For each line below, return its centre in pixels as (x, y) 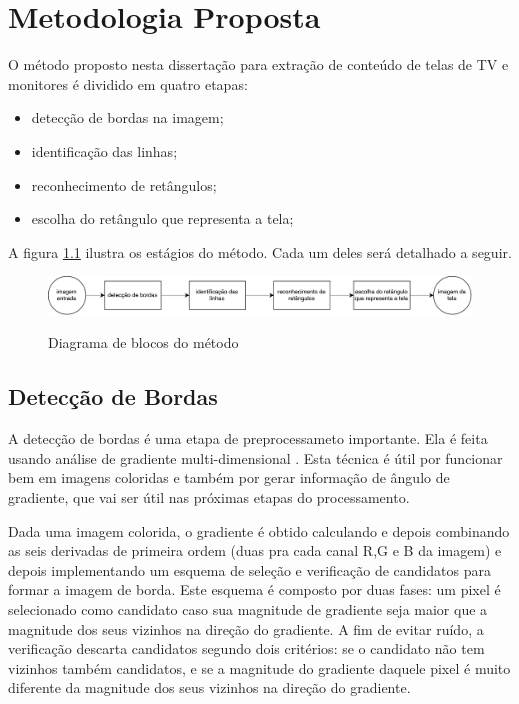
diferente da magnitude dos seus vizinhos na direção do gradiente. (209, 687)
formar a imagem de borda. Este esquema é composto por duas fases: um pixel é (254, 589)
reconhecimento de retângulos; (124, 184)
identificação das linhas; (104, 150)
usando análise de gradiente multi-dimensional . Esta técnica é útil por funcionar (255, 457)
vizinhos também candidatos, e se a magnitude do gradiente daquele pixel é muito (259, 667)
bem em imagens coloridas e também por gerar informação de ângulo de (229, 477)
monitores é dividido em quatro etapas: (128, 83)
